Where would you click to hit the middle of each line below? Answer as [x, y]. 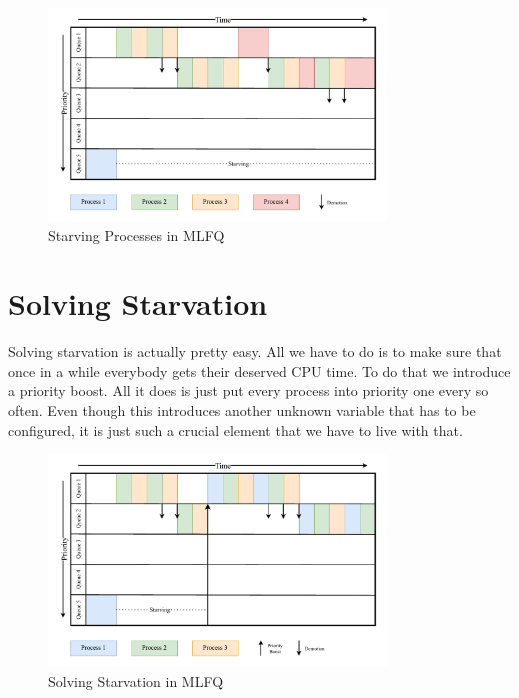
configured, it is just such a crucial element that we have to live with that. [235, 429]
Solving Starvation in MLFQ [136, 680]
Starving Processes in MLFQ [136, 234]
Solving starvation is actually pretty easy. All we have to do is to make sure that [255, 351]
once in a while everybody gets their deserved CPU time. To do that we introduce [259, 370]
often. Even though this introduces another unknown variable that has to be [242, 410]
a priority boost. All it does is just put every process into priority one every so [248, 390]
